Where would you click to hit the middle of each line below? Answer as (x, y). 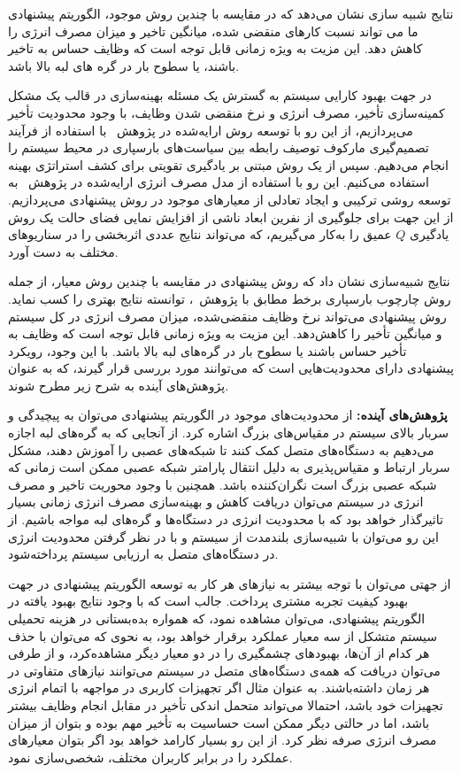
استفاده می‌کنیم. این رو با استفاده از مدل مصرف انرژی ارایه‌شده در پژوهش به (219, 182)
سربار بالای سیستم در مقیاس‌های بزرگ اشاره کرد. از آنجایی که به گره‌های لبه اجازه (229, 433)
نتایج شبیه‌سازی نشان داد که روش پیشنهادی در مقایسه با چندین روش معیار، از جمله (229, 281)
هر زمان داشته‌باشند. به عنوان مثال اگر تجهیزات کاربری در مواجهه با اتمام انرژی (219, 688)
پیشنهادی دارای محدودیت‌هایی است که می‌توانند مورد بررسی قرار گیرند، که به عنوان (231, 368)
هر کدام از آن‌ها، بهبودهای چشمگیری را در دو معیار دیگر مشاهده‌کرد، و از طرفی (219, 653)
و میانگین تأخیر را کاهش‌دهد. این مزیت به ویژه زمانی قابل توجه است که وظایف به (225, 333)
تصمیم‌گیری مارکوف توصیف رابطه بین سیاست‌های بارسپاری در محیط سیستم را (219, 147)
